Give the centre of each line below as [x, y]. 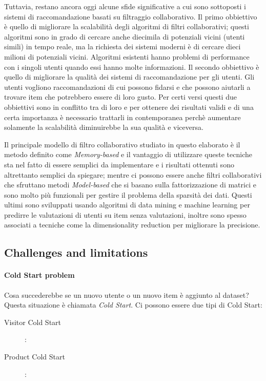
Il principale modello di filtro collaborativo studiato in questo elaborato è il [122, 144]
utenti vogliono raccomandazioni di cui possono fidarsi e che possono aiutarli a [127, 87]
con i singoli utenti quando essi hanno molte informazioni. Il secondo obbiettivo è [132, 66]
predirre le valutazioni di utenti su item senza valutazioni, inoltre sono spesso [125, 214]
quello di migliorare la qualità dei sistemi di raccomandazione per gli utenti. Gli [129, 77]
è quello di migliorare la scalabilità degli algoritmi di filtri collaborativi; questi [127, 26]
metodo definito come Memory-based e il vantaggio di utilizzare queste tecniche [128, 154]
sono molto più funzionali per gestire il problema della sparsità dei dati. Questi [128, 194]
